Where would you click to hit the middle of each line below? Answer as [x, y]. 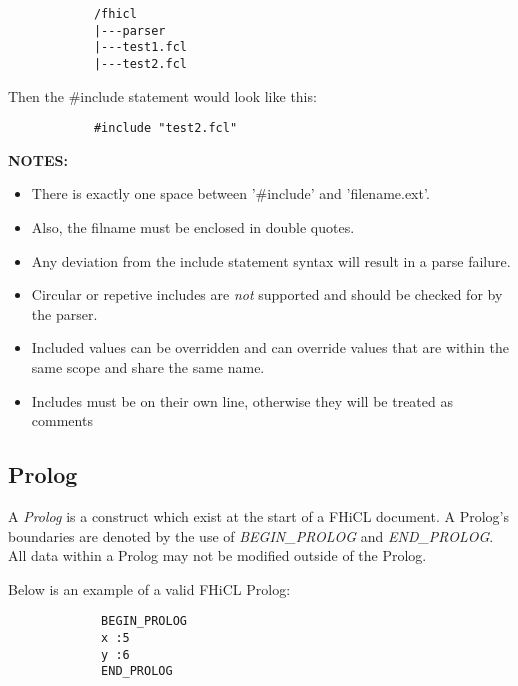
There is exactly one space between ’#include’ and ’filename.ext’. [230, 193]
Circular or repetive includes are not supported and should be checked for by [267, 294]
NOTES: [38, 159]
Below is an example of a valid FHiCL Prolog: [149, 588]
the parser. [64, 313]
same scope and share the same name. [148, 367]
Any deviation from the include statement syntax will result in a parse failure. [271, 260]
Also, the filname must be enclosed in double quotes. [193, 227]
